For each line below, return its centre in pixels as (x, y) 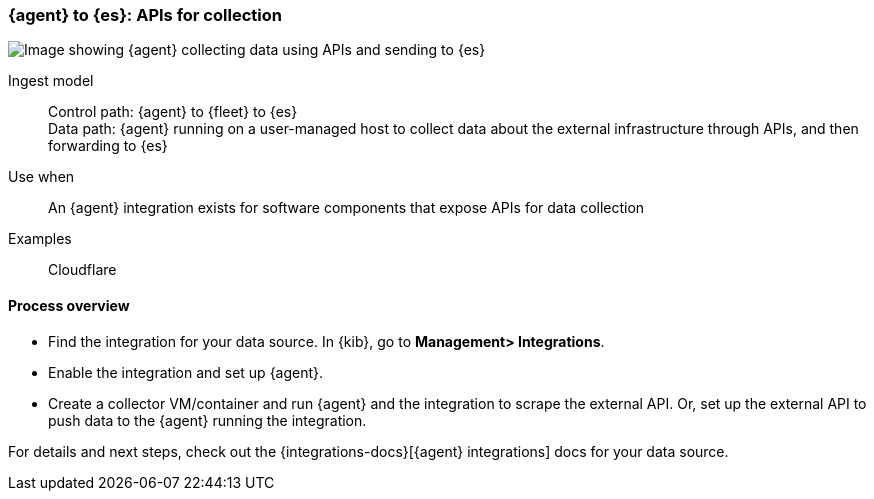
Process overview (69, 305)
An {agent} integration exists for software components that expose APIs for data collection (346, 208)
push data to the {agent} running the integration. (207, 420)
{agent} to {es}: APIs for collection (145, 15)
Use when (41, 177)
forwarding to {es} (108, 146)
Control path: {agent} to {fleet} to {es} (173, 112)
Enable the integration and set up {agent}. (186, 372)
